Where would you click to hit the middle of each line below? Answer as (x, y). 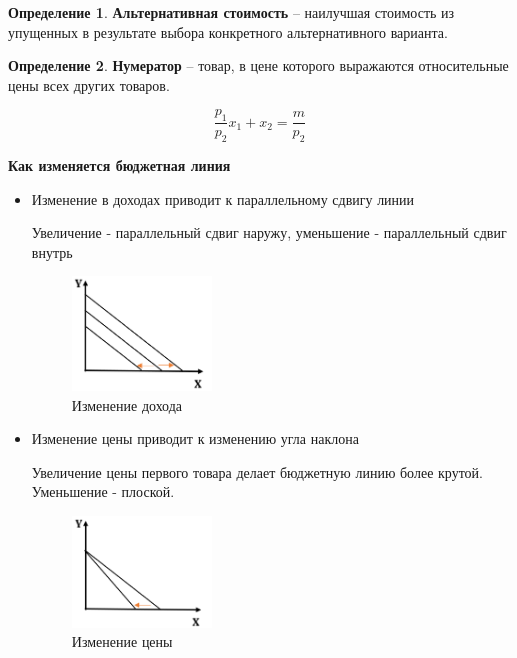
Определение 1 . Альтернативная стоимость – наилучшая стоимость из (231, 12)
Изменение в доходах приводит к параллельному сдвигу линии (223, 198)
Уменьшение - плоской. (103, 491)
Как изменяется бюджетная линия (119, 165)
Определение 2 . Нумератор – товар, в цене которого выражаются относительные (258, 65)
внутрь (52, 251)
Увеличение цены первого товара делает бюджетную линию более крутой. (257, 471)
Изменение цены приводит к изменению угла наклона (195, 438)
